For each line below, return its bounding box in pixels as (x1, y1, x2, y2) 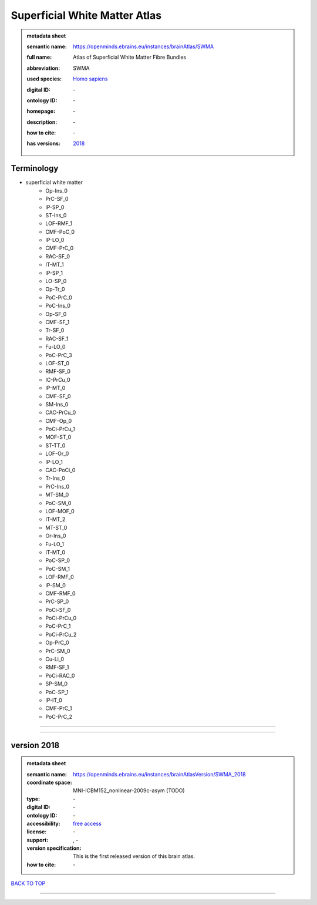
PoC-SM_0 (45, 499, 72, 506)
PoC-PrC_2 (45, 713, 73, 720)
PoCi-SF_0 (45, 606, 71, 613)
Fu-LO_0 (45, 344, 66, 351)
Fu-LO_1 (45, 540, 65, 547)
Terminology (11, 163, 59, 173)
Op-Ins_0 (45, 187, 68, 194)
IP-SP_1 (45, 269, 63, 276)
